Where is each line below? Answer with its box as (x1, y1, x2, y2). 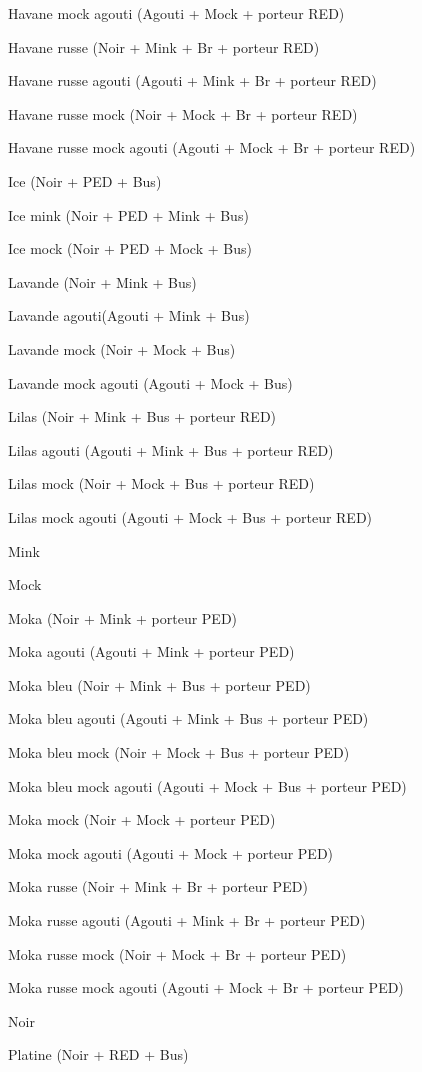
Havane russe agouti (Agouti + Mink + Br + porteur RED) (8, 70, 377, 91)
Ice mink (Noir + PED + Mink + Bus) (8, 204, 249, 225)
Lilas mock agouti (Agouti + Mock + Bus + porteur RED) (8, 506, 373, 527)
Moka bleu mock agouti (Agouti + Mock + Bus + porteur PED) (8, 775, 407, 796)
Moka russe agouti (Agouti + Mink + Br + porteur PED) (8, 910, 366, 931)
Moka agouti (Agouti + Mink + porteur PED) (8, 641, 295, 662)
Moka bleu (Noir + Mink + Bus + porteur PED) (8, 674, 311, 695)
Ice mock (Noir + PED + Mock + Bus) (8, 238, 252, 259)
